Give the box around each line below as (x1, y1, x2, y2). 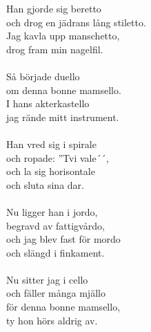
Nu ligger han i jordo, (6, 204, 98, 219)
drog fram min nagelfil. (6, 41, 103, 56)
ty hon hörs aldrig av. (6, 313, 98, 327)
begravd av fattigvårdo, (6, 218, 105, 232)
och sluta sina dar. (6, 177, 84, 192)
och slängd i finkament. (6, 245, 105, 259)
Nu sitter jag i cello (6, 272, 88, 286)
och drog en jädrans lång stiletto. (6, 15, 146, 29)
